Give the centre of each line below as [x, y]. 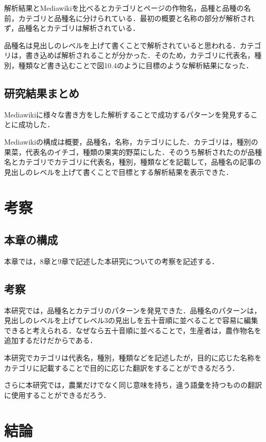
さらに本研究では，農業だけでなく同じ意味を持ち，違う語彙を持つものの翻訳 [133, 385]
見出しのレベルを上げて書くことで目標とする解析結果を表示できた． [119, 172]
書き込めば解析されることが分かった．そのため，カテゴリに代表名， [140, 55]
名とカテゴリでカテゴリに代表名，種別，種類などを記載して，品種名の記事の [133, 162]
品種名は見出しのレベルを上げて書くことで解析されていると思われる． [122, 45]
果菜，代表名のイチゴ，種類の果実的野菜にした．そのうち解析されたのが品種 [133, 152]
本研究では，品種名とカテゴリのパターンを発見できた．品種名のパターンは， [133, 310]
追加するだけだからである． [51, 340]
